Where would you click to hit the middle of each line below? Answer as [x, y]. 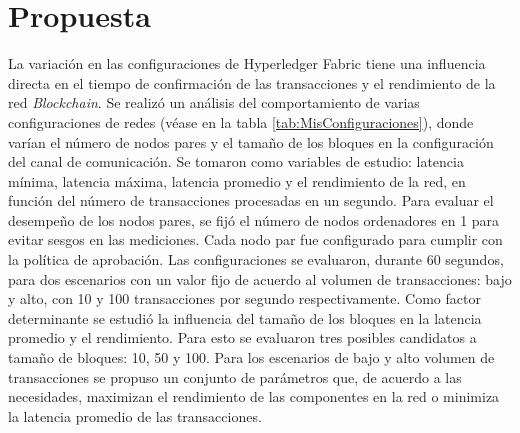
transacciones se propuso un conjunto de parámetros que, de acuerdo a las [235, 376]
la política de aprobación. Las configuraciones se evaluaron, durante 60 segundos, [256, 259]
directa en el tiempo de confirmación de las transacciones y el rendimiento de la [252, 82]
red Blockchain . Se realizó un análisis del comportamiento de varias [214, 102]
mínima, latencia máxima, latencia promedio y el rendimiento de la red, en [237, 180]
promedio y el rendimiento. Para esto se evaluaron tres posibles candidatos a [242, 337]
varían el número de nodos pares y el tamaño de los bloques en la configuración [251, 141]
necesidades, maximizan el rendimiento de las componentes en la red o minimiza [254, 396]
